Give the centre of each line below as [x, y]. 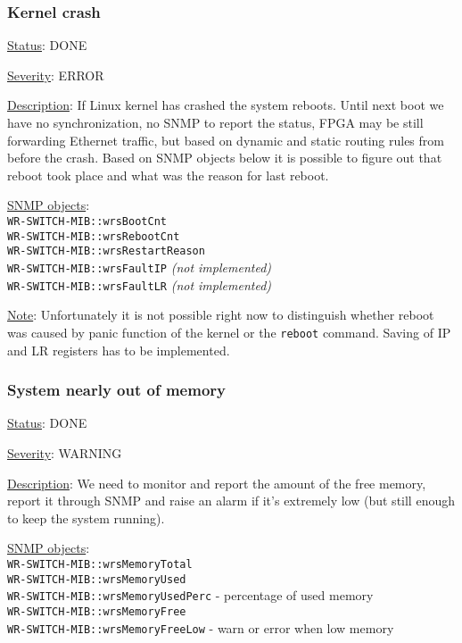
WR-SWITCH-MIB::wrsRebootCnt [94, 236]
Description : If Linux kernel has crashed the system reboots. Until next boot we [226, 105]
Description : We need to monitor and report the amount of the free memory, [217, 483]
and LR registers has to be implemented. [119, 350]
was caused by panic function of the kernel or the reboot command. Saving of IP [229, 332]
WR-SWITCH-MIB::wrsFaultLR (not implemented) [140, 284]
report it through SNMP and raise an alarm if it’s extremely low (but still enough [231, 501]
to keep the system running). [86, 518]
